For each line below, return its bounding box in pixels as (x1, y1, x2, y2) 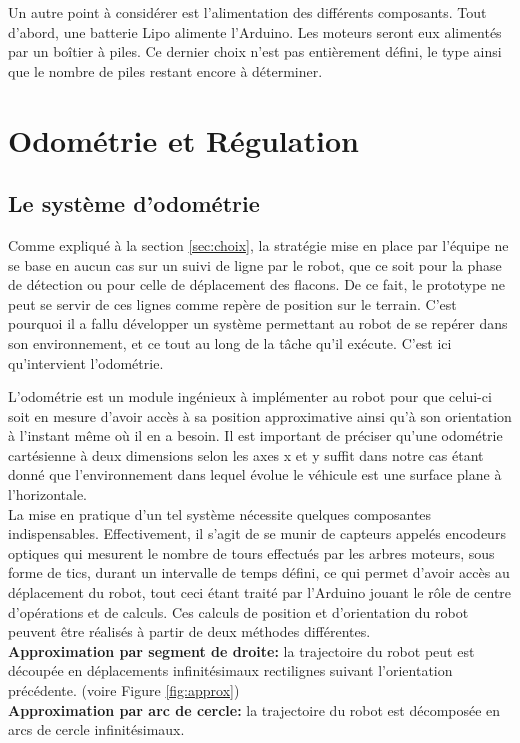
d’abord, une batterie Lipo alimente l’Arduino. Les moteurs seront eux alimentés (8, 21, 502, 42)
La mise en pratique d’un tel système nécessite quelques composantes (8, 503, 432, 524)
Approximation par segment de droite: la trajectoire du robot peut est (8, 640, 475, 661)
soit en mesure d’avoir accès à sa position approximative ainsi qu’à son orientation (8, 405, 512, 426)
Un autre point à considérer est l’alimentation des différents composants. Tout (8, 2, 487, 22)
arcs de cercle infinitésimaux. (8, 719, 185, 740)
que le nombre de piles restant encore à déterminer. (8, 60, 323, 81)
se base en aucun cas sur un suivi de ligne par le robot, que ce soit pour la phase (8, 254, 502, 275)
